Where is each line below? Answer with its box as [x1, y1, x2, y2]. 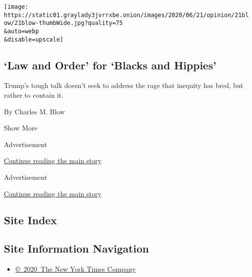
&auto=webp [4, 27, 39, 35]
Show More [4, 123, 38, 133]
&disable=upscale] [4, 36, 63, 43]
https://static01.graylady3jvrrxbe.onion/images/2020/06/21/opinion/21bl [4, 11, 249, 19]
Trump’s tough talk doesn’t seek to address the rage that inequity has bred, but [4, 80, 244, 90]
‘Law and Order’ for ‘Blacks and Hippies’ [4, 57, 216, 72]
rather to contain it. [4, 90, 63, 100]
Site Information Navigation [4, 241, 149, 256]
